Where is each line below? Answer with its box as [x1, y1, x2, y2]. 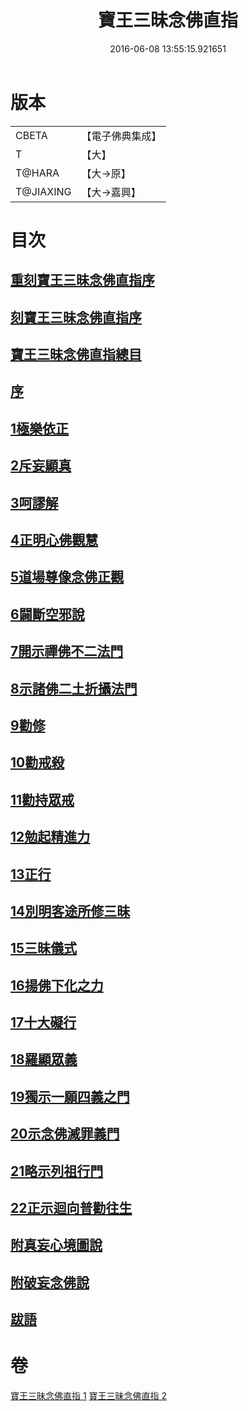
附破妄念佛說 [10, 1274, 90, 1291]
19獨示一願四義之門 [10, 1088, 130, 1105]
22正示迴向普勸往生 [10, 1200, 133, 1217]
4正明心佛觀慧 [10, 532, 99, 548]
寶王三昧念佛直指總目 [10, 346, 142, 363]
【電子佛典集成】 [81, 129, 162, 143]
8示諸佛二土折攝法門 [10, 680, 138, 697]
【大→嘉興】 [81, 185, 142, 199]
